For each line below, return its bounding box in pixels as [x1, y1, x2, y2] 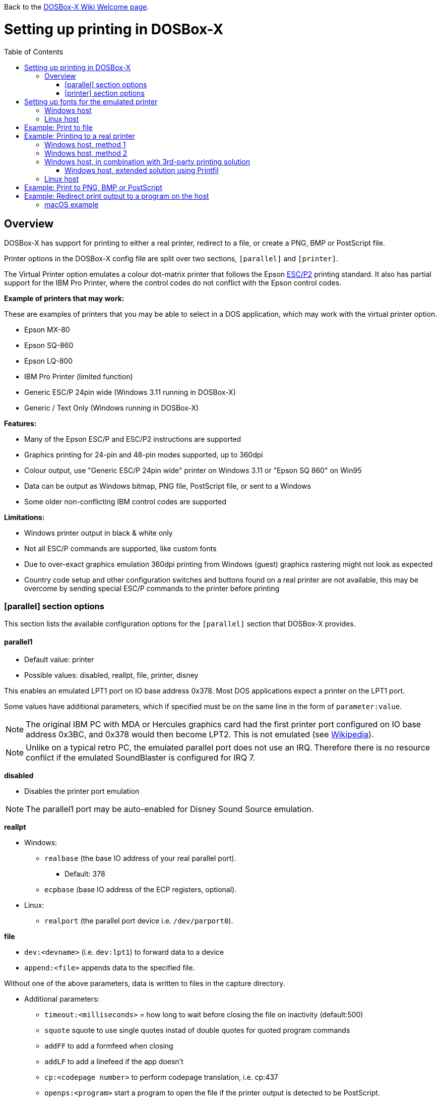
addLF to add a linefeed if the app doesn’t [44, 1057, 183, 1066]
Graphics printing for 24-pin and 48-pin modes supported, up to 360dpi [24, 450, 263, 459]
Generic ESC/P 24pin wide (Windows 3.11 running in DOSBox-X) [24, 388, 236, 397]
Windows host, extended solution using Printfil [65, 165, 219, 175]
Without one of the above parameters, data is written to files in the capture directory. [4, 979, 285, 988]
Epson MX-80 [24, 325, 70, 334]
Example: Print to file [24, 123, 93, 132]
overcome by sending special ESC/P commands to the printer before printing [24, 584, 280, 593]
